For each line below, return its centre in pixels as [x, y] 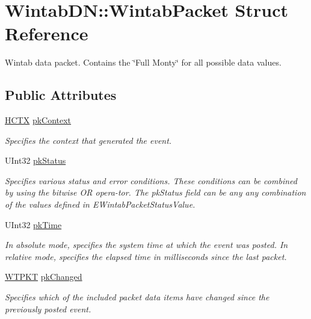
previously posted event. [48, 308]
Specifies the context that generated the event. [88, 140]
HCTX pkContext [38, 120]
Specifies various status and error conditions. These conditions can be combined [151, 180]
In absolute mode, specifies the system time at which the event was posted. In [146, 245]
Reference [47, 33]
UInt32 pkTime [33, 224]
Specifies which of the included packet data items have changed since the [137, 297]
